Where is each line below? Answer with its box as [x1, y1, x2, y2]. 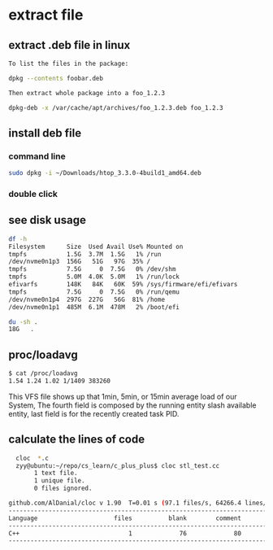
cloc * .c [15, 454, 49, 462]
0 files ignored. [33, 484, 93, 493]
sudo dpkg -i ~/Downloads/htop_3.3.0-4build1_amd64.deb [8, 169, 201, 177]
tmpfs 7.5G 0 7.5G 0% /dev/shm [8, 265, 176, 273]
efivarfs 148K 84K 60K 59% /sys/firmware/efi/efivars [8, 281, 238, 289]
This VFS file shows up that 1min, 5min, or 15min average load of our [8, 391, 237, 401]
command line [8, 151, 67, 162]
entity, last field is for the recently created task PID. [8, 408, 180, 418]
